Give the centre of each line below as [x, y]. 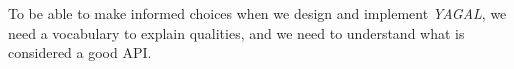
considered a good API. [80, 52]
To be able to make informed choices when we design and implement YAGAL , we [257, 13]
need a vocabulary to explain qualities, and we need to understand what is [236, 32]
